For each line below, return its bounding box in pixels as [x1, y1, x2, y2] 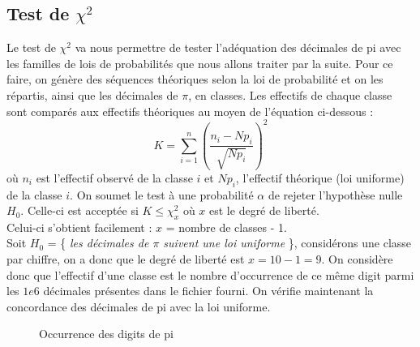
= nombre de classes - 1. [165, 218, 287, 235]
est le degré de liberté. [209, 202, 319, 219]
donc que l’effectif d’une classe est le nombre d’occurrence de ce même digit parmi [6, 266, 414, 283]
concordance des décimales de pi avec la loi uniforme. [6, 298, 271, 315]
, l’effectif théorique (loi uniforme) [235, 169, 405, 186]
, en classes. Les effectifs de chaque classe [188, 86, 392, 103]
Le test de [6, 39, 56, 56]
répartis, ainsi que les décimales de [6, 86, 178, 103]
